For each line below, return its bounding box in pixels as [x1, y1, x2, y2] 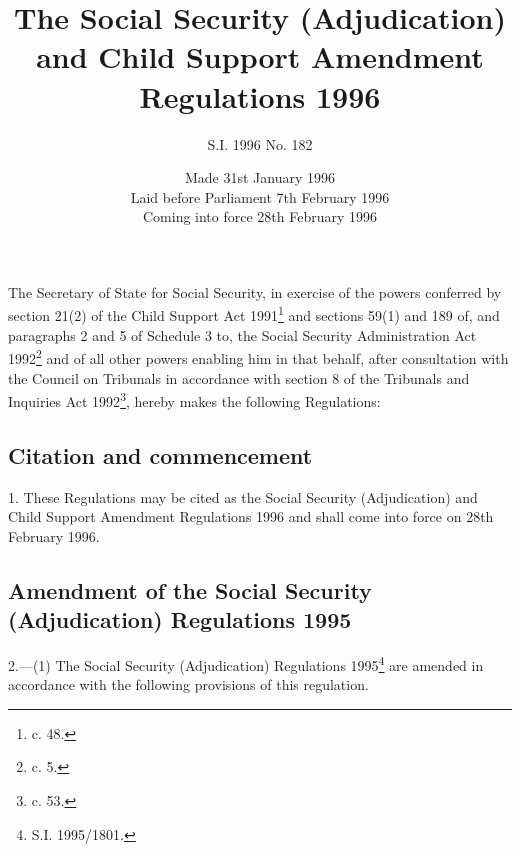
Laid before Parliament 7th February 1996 [130, 186, 390, 207]
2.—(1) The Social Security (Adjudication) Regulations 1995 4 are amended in [8, 651, 484, 675]
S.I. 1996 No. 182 [207, 133, 313, 154]
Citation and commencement [8, 439, 313, 470]
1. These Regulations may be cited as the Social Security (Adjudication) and [8, 486, 478, 507]
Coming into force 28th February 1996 [142, 206, 378, 227]
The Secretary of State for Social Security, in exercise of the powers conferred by [8, 281, 502, 302]
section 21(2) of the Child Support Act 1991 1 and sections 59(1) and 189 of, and [8, 302, 500, 326]
